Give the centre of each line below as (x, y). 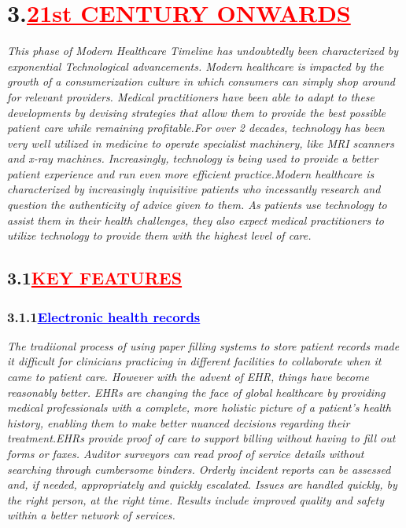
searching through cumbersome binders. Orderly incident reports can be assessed (199, 469)
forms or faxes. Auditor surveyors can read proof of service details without (186, 453)
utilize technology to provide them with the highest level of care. (159, 235)
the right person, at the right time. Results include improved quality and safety (196, 499)
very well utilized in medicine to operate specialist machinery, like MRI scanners (201, 143)
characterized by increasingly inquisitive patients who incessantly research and (194, 189)
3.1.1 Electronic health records (104, 316)
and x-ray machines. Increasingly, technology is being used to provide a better (193, 158)
